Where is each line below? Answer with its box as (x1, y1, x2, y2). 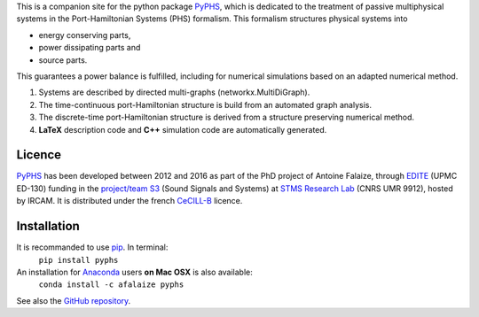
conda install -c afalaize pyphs (38, 280, 185, 290)
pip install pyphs (38, 255, 119, 265)
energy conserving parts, (38, 29, 131, 40)
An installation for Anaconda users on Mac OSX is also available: (16, 267, 253, 277)
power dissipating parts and (38, 43, 141, 53)
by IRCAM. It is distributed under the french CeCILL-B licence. (16, 196, 243, 206)
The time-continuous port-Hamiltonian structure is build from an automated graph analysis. (38, 99, 373, 110)
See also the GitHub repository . (16, 295, 131, 305)
